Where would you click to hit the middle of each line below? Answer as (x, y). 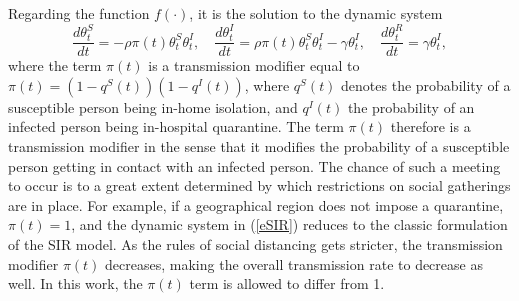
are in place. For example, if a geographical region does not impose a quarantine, (256, 204)
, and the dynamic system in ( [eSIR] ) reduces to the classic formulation (289, 224)
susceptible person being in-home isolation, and (153, 106)
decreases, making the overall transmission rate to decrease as (294, 263)
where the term (55, 65)
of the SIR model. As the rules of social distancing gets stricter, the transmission (255, 243)
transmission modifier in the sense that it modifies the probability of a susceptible (259, 145)
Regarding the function (79, 13)
